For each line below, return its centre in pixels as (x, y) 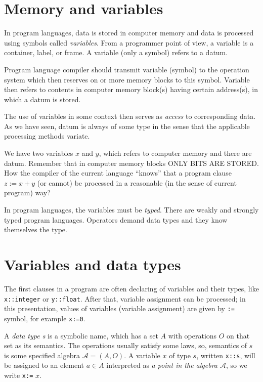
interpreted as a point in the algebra (162, 365)
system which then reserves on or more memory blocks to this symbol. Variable (127, 79)
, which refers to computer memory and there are (175, 153)
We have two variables (39, 153)
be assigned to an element (44, 365)
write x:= (19, 375)
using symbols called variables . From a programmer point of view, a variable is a (129, 42)
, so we (237, 365)
